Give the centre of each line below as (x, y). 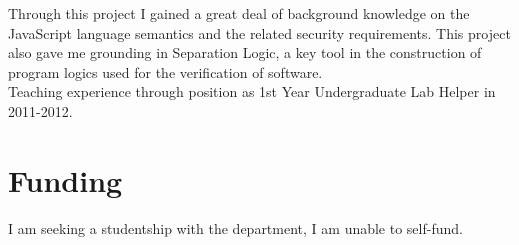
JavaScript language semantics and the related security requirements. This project (259, 32)
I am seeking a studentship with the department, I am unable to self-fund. (235, 227)
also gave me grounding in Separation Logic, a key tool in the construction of (245, 52)
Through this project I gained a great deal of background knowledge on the (239, 13)
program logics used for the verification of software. (165, 71)
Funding (65, 179)
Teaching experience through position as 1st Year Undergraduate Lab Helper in (252, 91)
